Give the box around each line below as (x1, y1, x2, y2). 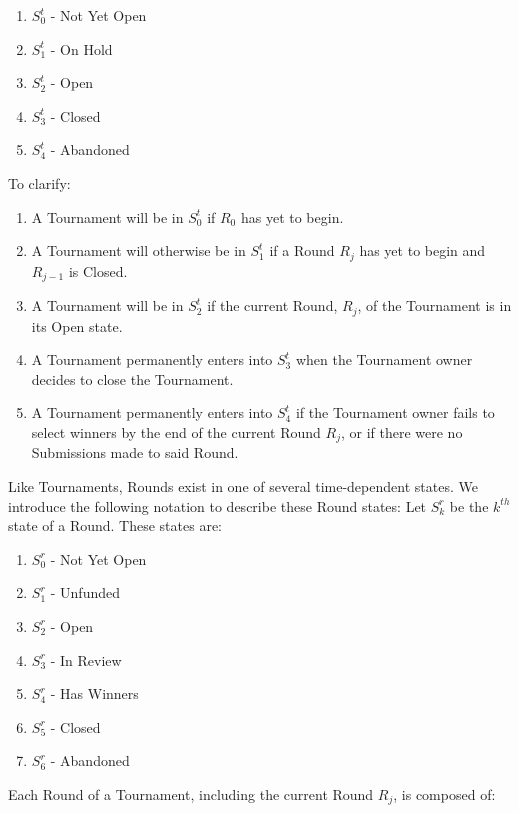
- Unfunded (50, 582, 120, 603)
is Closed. (68, 260, 128, 281)
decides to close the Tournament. (31, 368, 234, 389)
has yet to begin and (359, 240, 486, 261)
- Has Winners (50, 683, 139, 704)
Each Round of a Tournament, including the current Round (8, 783, 374, 804)
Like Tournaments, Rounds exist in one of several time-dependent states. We (8, 475, 478, 496)
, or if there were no (340, 421, 463, 442)
